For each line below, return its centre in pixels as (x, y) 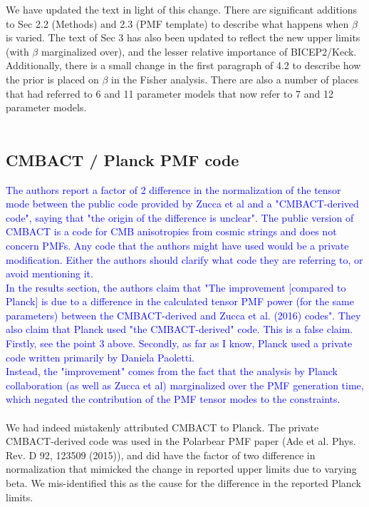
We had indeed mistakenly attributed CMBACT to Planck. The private (162, 427)
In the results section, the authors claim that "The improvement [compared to (176, 287)
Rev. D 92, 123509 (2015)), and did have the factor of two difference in (161, 455)
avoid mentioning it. (50, 273)
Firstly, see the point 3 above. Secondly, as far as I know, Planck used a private (179, 343)
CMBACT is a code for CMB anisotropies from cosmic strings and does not (171, 231)
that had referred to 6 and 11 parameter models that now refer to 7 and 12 (170, 93)
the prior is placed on (52, 79)
